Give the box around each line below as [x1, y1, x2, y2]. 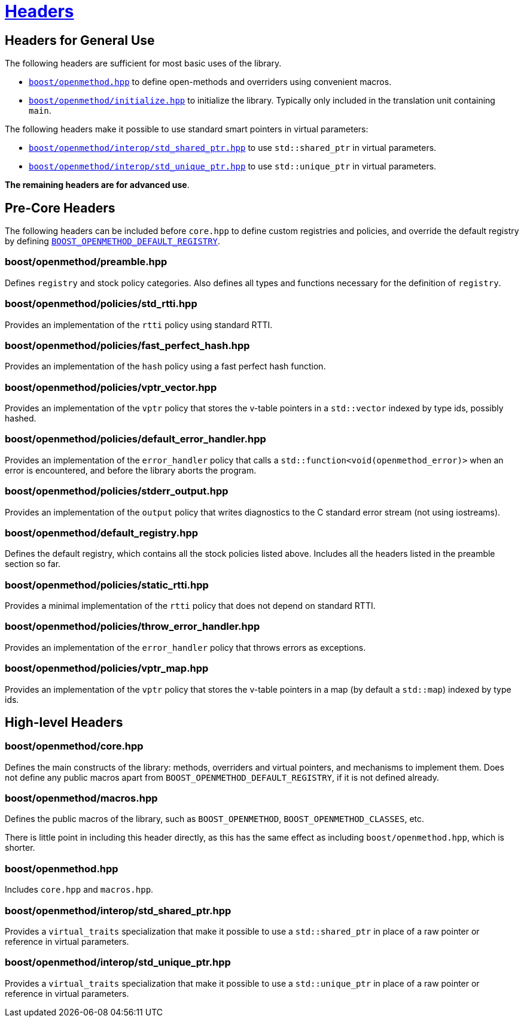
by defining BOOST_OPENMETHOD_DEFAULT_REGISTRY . [5, 236, 221, 247]
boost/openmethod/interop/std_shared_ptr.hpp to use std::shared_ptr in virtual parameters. [29, 142, 437, 153]
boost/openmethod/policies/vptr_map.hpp [5, 662, 209, 675]
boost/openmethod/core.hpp [5, 740, 144, 753]
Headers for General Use [5, 32, 155, 48]
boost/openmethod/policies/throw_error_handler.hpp [5, 620, 260, 633]
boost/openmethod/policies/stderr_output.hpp [5, 485, 229, 498]
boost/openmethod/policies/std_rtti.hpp [5, 298, 197, 310]
